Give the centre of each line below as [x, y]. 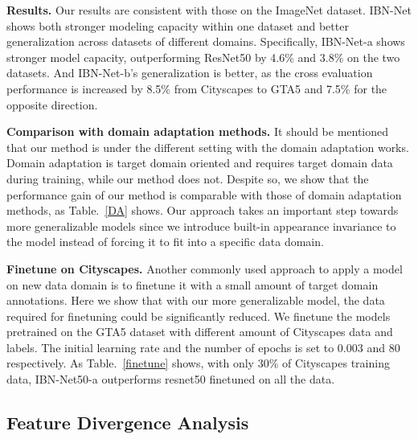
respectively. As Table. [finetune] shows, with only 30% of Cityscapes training [198, 363]
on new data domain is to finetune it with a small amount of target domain [193, 284]
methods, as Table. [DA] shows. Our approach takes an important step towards [203, 210]
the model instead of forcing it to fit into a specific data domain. [165, 242]
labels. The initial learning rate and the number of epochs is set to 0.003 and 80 [203, 347]
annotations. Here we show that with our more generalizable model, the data [196, 300]
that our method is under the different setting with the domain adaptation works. [208, 147]
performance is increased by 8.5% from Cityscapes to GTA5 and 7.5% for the [197, 88]
